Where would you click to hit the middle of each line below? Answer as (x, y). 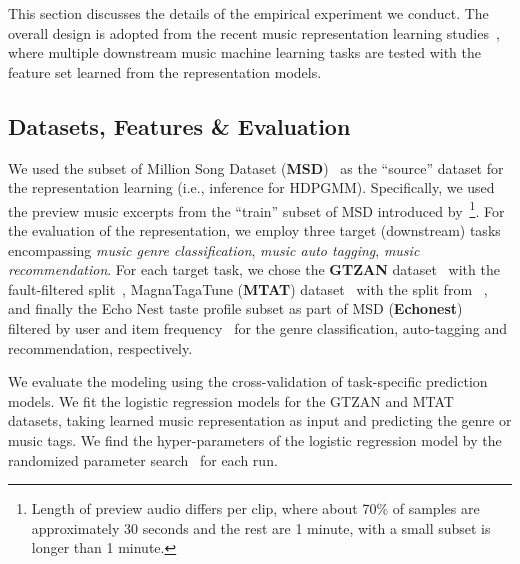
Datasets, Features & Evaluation (179, 125)
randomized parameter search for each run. (143, 459)
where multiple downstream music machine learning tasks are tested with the (244, 52)
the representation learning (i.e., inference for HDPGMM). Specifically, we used (251, 187)
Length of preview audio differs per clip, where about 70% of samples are (255, 508)
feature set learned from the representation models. (165, 71)
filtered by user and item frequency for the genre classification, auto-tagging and (258, 327)
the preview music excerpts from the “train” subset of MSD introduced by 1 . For (256, 209)
